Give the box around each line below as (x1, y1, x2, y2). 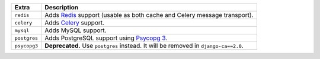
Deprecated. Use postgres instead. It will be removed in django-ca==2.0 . (44, 41, 244, 50)
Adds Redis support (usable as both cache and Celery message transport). (44, 11, 254, 19)
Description (44, 4, 79, 11)
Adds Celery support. (44, 19, 105, 26)
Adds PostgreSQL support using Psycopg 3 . (44, 34, 168, 42)
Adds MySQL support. (44, 26, 107, 34)
